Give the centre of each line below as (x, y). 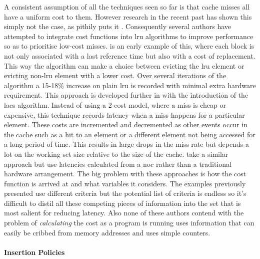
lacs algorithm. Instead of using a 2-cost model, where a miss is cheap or (115, 104)
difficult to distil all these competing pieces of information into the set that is (122, 203)
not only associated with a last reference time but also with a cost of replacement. (130, 55)
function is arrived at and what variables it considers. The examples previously (125, 183)
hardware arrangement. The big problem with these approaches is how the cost (125, 174)
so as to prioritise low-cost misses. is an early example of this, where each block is (129, 46)
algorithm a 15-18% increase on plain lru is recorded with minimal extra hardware (130, 85)
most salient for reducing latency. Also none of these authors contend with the (124, 213)
